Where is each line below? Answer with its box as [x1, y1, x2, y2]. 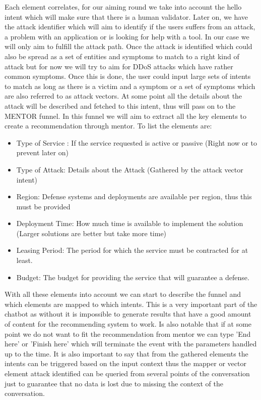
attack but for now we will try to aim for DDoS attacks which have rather [5, 61, 233, 71]
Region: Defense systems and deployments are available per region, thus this [16, 191, 252, 202]
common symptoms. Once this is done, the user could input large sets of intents [5, 71, 251, 81]
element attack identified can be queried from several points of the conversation [5, 368, 250, 378]
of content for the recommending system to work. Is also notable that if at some [5, 319, 252, 329]
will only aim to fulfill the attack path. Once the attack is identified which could [5, 41, 252, 52]
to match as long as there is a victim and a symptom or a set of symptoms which [5, 80, 255, 91]
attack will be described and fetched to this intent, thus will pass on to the [5, 100, 236, 111]
